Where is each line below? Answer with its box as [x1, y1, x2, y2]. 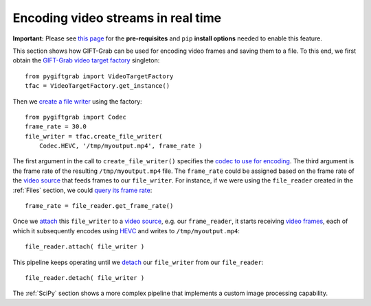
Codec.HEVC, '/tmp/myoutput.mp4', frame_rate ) [38, 142, 203, 150]
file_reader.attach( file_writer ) [25, 243, 145, 250]
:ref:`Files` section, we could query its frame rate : [12, 186, 153, 194]
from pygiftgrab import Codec [25, 113, 127, 121]
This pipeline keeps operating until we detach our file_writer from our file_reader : [12, 258, 264, 266]
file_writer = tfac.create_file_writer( [25, 132, 163, 140]
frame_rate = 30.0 [25, 123, 87, 130]
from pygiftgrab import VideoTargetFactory [25, 72, 174, 80]
